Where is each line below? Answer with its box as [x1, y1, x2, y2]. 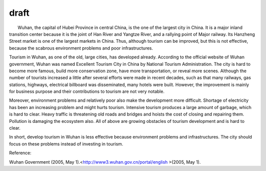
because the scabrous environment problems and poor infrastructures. [9, 45, 153, 51]
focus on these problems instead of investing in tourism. [9, 141, 123, 147]
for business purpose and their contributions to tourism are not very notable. [9, 88, 165, 94]
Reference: [9, 150, 32, 156]
